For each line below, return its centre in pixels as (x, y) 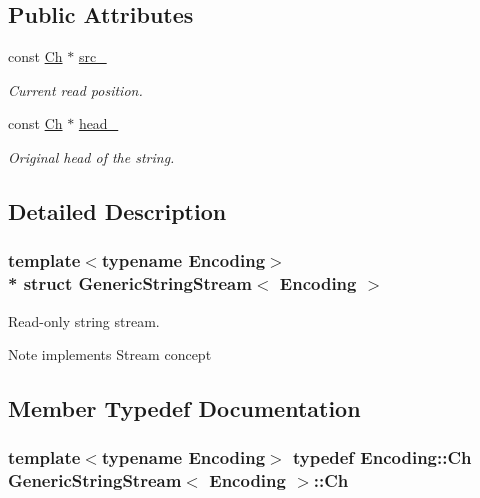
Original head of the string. (91, 156)
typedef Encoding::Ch (382, 457)
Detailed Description (117, 210)
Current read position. (75, 89)
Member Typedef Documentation (184, 408)
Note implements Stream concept (110, 354)
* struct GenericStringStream (130, 283)
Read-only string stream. (84, 320)
